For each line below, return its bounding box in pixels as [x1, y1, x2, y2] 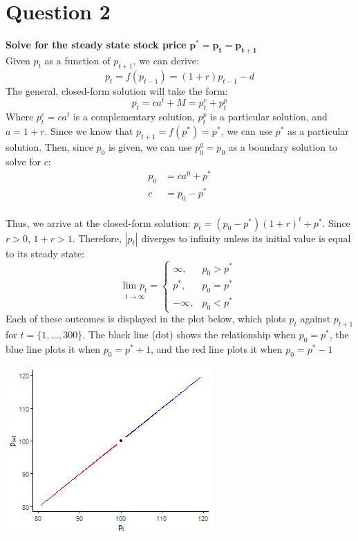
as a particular [287, 123, 349, 138]
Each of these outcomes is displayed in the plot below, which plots [6, 311, 286, 326]
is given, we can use [109, 139, 192, 154]
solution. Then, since [6, 139, 93, 154]
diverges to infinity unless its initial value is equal [141, 230, 351, 245]
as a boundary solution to [228, 139, 338, 154]
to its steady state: [6, 246, 85, 260]
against [300, 311, 331, 326]
